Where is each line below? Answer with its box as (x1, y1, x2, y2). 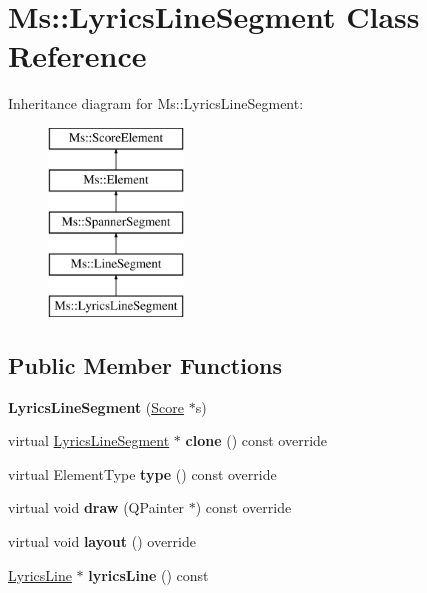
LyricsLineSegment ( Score (8, 396, 185, 417)
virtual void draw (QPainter (8, 497, 185, 518)
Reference (8, 35, 147, 76)
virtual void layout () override (8, 531, 196, 552)
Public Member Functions (8, 349, 282, 380)
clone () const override (185, 430, 328, 451)
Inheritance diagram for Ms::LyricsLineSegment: (8, 93, 304, 114)
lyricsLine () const (88, 564, 209, 585)
